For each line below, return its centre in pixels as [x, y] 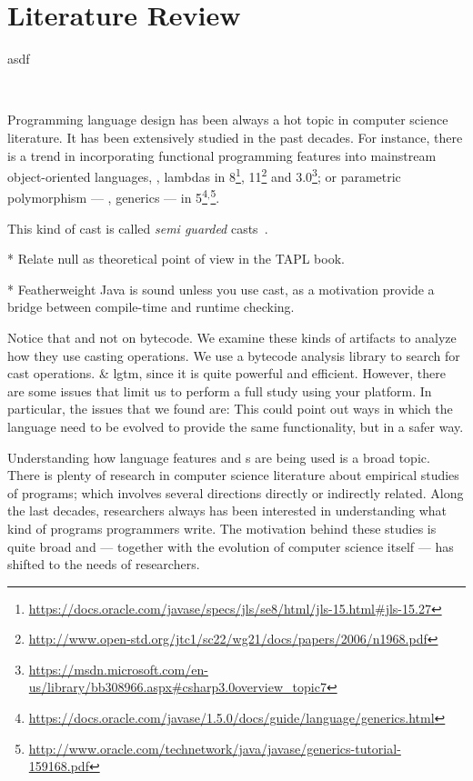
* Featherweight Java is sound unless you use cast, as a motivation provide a [221, 289]
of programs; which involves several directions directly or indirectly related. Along [236, 492]
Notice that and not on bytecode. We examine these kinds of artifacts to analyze [232, 337]
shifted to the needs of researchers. [104, 564]
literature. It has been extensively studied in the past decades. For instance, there [235, 137]
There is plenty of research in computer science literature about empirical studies [233, 475]
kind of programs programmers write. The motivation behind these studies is [222, 528]
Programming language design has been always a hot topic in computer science [228, 120]
